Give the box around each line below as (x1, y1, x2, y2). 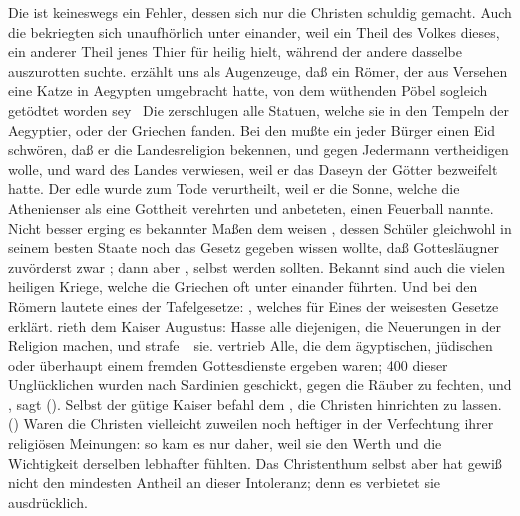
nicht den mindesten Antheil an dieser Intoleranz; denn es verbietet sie (8, 472, 441, 493)
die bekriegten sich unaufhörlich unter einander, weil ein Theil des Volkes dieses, (8, 21, 500, 42)
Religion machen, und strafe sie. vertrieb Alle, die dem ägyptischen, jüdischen (8, 335, 493, 356)
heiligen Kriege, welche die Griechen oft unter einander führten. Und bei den (8, 276, 478, 297)
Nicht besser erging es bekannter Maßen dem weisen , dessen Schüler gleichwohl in (8, 217, 512, 238)
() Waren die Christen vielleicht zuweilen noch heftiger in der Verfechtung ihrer (8, 413, 494, 434)
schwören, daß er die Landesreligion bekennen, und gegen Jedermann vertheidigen (8, 139, 509, 160)
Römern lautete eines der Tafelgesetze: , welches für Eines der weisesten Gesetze (8, 295, 499, 316)
